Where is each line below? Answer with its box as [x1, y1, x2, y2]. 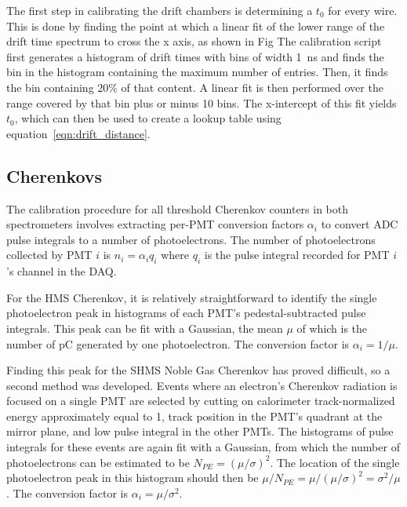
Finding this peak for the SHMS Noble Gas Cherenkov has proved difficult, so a [6, 362, 391, 378]
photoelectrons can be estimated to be [6, 454, 190, 470]
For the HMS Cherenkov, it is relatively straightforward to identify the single [6, 289, 377, 305]
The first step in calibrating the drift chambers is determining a [6, 2, 313, 18]
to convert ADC [321, 216, 398, 232]
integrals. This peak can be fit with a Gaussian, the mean [6, 319, 283, 336]
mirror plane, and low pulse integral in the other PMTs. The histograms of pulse [6, 423, 394, 440]
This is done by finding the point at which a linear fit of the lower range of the [6, 17, 385, 34]
